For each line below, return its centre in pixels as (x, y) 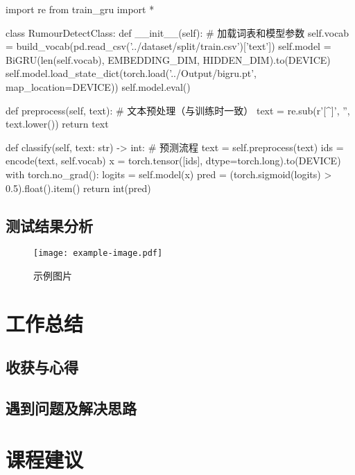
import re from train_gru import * (80, 9)
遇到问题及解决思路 (71, 408)
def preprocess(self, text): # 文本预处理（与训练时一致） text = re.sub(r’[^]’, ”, (178, 110)
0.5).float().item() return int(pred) (78, 188)
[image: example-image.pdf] (98, 253)
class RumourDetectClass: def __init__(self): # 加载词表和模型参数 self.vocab (177, 32)
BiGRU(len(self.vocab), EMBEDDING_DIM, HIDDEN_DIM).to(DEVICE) (168, 59)
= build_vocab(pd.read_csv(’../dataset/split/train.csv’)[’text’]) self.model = (168, 46)
